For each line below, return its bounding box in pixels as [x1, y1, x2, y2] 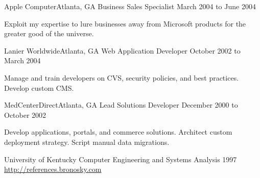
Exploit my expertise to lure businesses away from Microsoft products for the [4, 18, 246, 29]
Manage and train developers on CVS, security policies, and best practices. [4, 72, 239, 83]
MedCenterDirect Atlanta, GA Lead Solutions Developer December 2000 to [4, 99, 238, 110]
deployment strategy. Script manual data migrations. [4, 136, 170, 147]
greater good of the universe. [4, 28, 94, 39]
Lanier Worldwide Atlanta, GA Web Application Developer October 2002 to [4, 45, 241, 56]
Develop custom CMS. [4, 82, 74, 93]
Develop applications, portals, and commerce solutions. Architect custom [4, 126, 232, 137]
